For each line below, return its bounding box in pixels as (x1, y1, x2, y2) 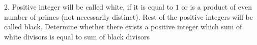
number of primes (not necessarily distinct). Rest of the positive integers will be (4, 11, 253, 22)
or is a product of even (181, 2, 252, 12)
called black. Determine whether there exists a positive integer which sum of (4, 21, 242, 32)
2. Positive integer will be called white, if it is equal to (4, 2, 174, 12)
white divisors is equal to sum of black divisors (4, 31, 150, 41)
